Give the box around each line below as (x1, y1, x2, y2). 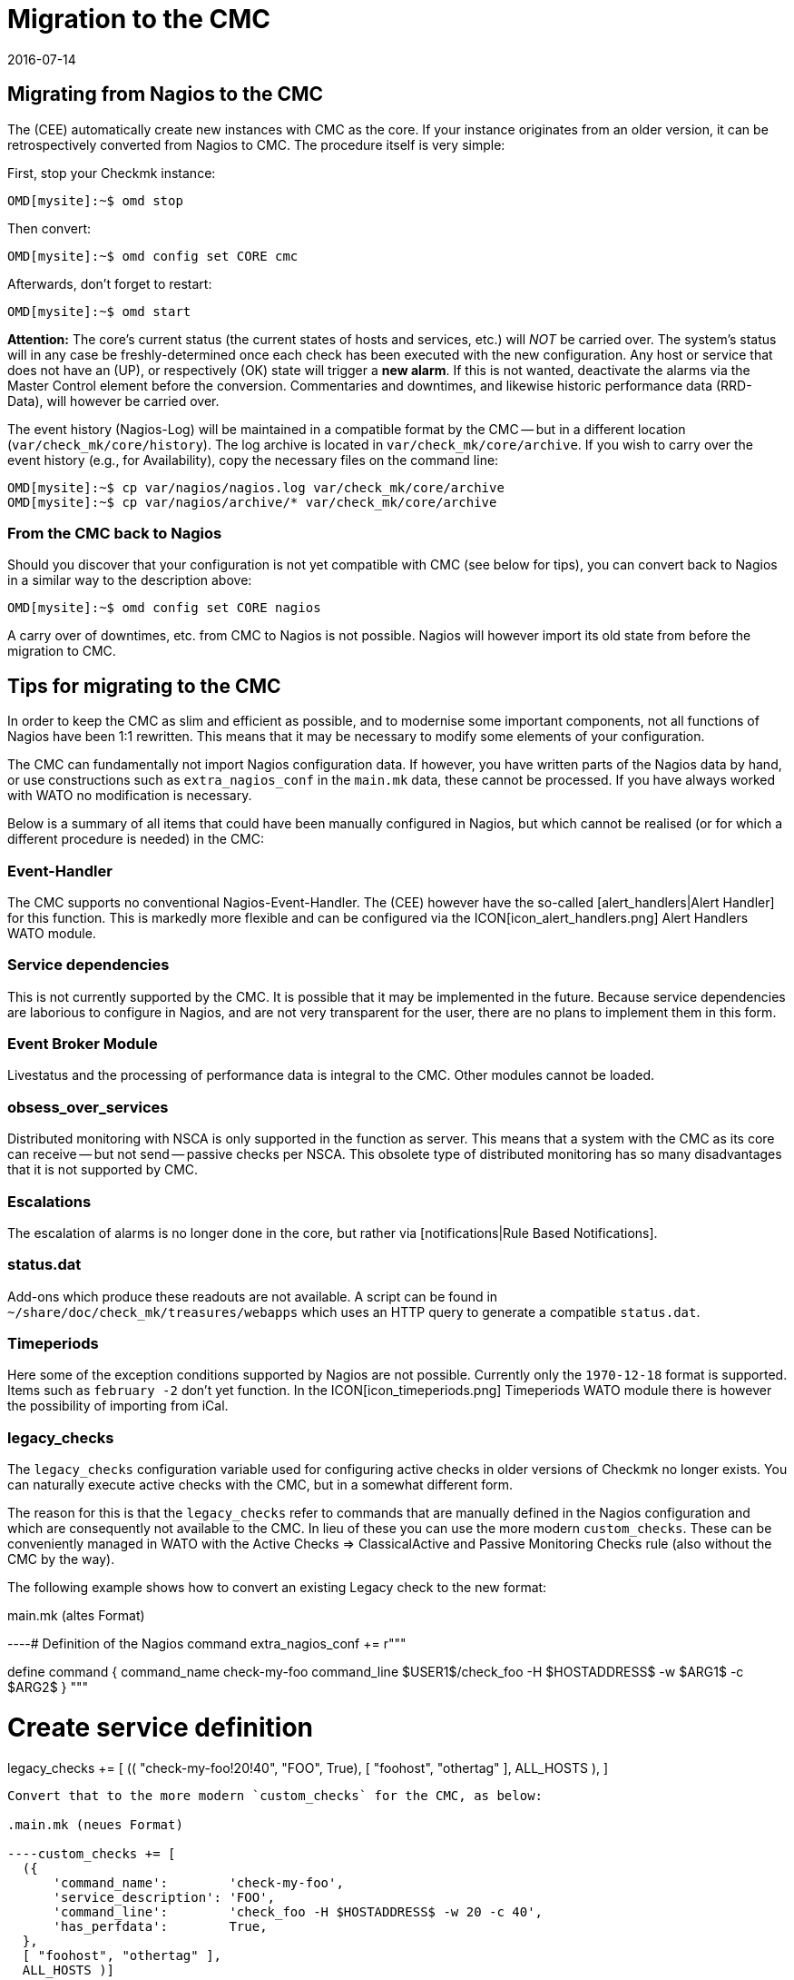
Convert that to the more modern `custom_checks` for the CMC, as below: (7, 1787, 544, 1803)
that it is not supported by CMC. (7, 1162, 199, 1178)
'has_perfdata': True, (53, 1918, 268, 1934)
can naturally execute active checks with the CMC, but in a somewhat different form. (7, 1477, 514, 1493)
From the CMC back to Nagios (7, 523, 222, 542)
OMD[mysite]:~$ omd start (7, 303, 191, 319)
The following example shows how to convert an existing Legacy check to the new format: (7, 1579, 547, 1596)
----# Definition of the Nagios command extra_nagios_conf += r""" (7, 1636, 407, 1652)
